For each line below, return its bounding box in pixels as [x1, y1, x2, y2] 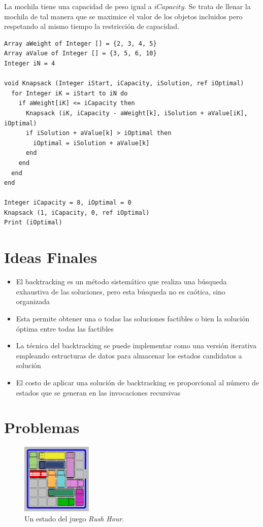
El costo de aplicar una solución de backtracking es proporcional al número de [16, 377, 259, 387]
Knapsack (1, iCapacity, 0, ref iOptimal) [4, 209, 150, 216]
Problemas [4, 417, 80, 438]
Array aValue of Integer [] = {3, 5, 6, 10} [4, 50, 157, 57]
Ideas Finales [4, 247, 97, 268]
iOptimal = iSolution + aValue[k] [33, 139, 150, 147]
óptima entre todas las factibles [16, 323, 114, 334]
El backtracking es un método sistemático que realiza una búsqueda [16, 276, 227, 287]
